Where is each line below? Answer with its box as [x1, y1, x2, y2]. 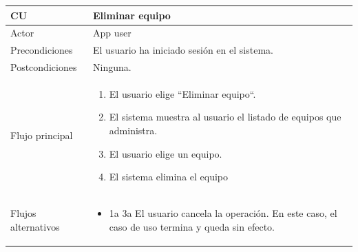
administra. [109, 123, 158, 138]
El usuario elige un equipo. [109, 146, 222, 160]
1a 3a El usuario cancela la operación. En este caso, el [109, 206, 337, 220]
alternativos [10, 219, 60, 233]
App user [93, 25, 131, 40]
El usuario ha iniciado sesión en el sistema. [93, 43, 273, 57]
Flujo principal [10, 128, 73, 143]
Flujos [10, 206, 36, 220]
